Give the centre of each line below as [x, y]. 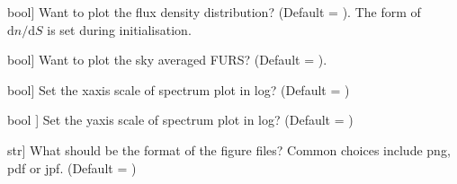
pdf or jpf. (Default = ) [72, 167]
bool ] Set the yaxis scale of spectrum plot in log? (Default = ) [180, 120]
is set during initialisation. [119, 29]
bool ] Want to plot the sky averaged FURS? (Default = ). [167, 60]
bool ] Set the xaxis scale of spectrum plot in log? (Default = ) [179, 89]
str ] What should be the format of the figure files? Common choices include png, [229, 149]
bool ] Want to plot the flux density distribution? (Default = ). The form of [214, 12]
